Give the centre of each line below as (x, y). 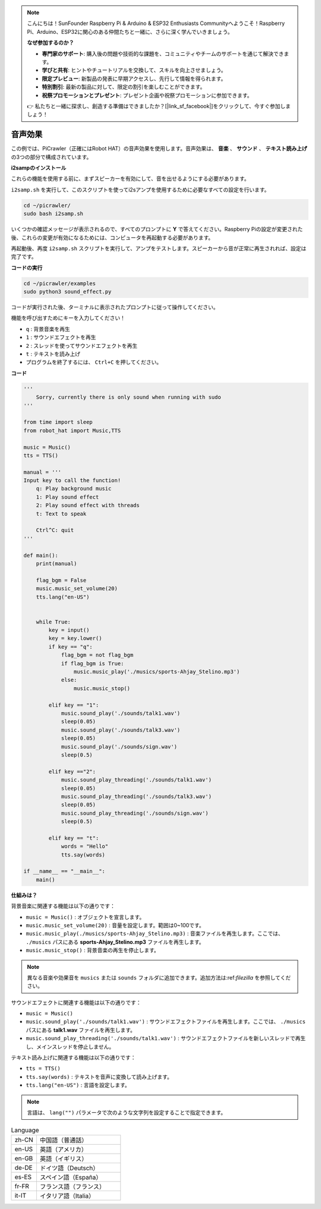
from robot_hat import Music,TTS (72, 430)
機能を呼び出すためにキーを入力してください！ (68, 318)
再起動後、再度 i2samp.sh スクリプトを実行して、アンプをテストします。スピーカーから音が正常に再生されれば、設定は (159, 248)
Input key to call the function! (72, 481)
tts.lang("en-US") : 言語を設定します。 (78, 1085)
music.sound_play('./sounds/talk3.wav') (121, 730)
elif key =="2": (72, 772)
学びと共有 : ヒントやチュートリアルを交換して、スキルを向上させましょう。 (134, 70)
